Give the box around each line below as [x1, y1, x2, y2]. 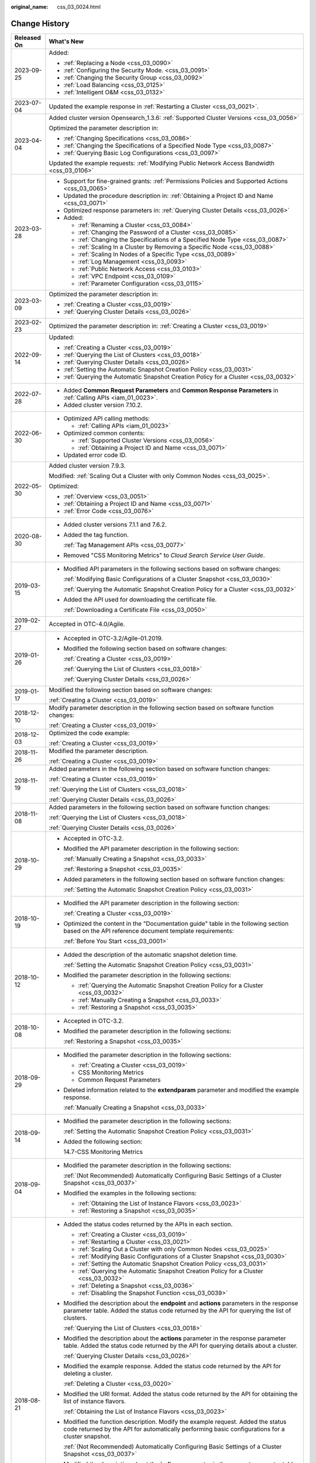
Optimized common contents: [63, 429, 145, 437]
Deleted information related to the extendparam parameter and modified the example [63, 1086, 300, 1094]
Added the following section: [63, 1137, 143, 1145]
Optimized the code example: [49, 729, 130, 737]
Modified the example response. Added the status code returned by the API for [63, 1362, 281, 1370]
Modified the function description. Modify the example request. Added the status [63, 1417, 287, 1426]
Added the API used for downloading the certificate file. [63, 595, 217, 603]
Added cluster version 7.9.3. [49, 461, 126, 469]
